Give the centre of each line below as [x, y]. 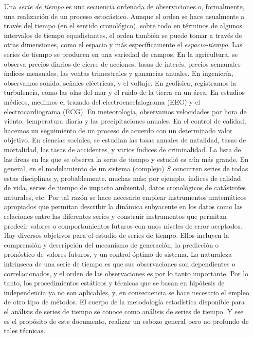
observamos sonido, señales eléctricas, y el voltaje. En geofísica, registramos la [120, 82]
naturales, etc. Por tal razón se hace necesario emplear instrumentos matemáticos [125, 197]
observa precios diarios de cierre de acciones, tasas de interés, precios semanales [122, 63]
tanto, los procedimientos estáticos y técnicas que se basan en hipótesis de [114, 283]
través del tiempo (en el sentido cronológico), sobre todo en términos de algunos [123, 26]
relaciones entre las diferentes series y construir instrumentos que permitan [115, 216]
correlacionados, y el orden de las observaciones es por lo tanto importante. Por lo [126, 273]
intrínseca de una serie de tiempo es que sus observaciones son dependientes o [120, 264]
